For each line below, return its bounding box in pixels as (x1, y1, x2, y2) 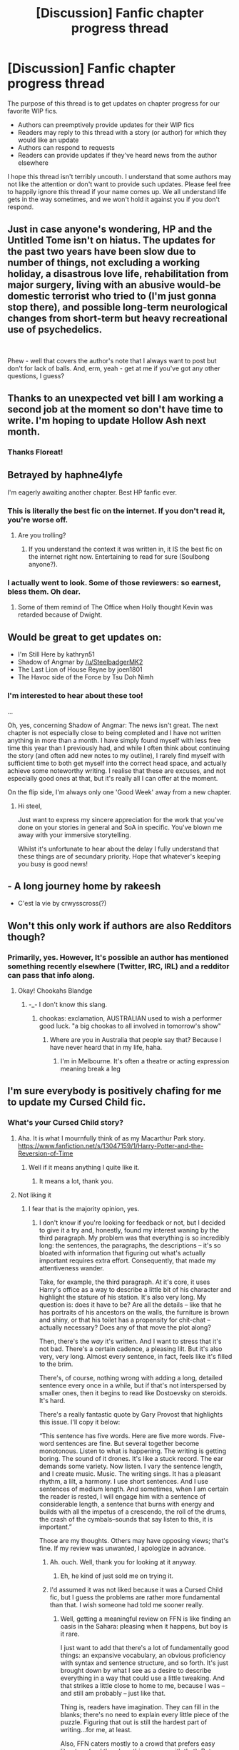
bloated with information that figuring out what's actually (39, 1248, 205, 1257)
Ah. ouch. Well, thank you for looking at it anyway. (49, 1557, 197, 1566)
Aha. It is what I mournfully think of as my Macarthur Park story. (17, 1133, 205, 1143)
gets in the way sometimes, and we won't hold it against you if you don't (7, 195, 220, 203)
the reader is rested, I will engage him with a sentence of (39, 1492, 206, 1500)
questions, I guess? (7, 371, 65, 380)
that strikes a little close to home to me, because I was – (60, 1681, 225, 1689)
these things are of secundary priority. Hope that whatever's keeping (17, 851, 221, 861)
